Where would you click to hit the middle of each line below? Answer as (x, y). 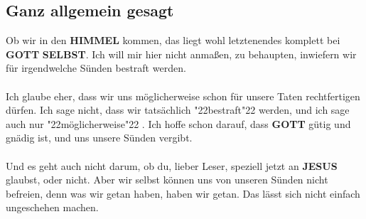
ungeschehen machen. (52, 207)
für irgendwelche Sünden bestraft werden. (96, 68)
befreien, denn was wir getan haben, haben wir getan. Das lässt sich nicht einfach (183, 193)
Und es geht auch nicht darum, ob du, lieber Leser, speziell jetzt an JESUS (172, 165)
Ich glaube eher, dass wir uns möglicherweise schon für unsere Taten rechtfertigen (183, 96)
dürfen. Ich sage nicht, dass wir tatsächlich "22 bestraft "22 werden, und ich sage (178, 110)
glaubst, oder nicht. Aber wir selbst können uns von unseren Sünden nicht (167, 180)
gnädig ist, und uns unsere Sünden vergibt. (99, 138)
